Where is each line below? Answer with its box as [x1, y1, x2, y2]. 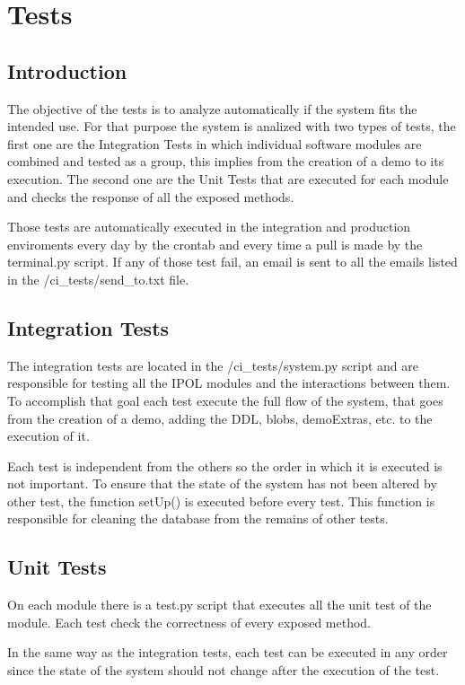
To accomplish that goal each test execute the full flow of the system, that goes [7, 391, 443, 409]
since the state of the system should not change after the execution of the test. [7, 661, 440, 680]
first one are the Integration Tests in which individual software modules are [7, 134, 422, 153]
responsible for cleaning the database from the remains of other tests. [7, 509, 389, 528]
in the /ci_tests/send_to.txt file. [7, 269, 189, 288]
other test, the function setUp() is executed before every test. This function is [7, 491, 435, 510]
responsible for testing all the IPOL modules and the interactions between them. [7, 373, 451, 392]
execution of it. [7, 426, 90, 445]
